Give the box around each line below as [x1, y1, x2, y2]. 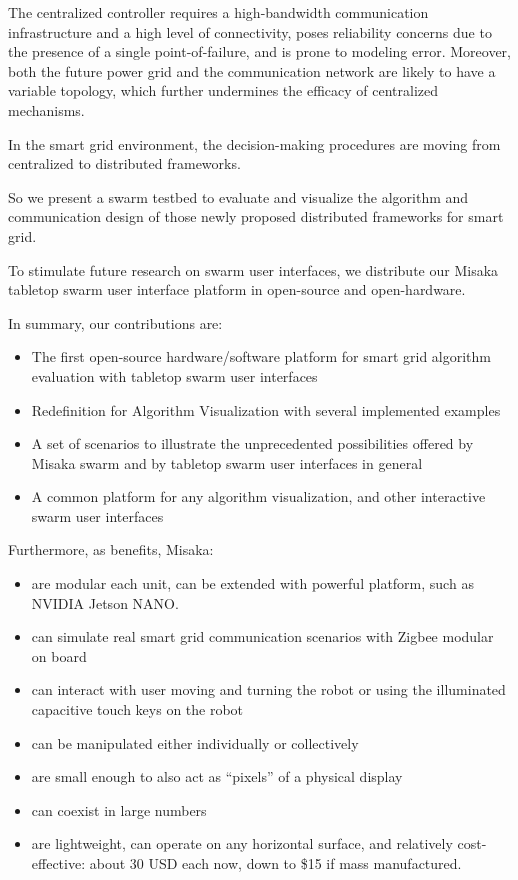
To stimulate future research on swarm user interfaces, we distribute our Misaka [8, 259, 499, 280]
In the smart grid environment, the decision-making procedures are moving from [8, 133, 501, 154]
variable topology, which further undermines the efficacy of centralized [8, 80, 439, 101]
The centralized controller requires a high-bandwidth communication [8, 2, 429, 22]
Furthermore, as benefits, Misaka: [8, 539, 214, 560]
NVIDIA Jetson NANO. [31, 592, 179, 613]
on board [31, 645, 87, 666]
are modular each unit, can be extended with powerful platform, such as [31, 573, 474, 594]
